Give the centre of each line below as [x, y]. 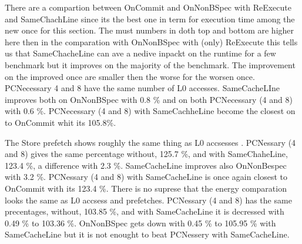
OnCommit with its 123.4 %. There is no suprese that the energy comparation [146, 188]
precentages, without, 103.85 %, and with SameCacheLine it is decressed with [145, 211]
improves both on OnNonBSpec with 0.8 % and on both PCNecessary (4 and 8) [149, 99]
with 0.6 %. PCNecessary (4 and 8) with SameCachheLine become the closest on [150, 111]
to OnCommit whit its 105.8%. [61, 122]
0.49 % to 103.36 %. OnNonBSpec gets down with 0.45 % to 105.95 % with [140, 223]
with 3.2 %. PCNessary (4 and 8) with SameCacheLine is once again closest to [146, 177]
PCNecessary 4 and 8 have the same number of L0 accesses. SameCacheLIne [142, 88]
